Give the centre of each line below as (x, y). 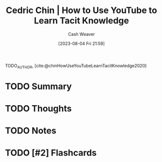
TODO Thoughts (38, 109)
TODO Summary (38, 86)
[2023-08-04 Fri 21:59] (81, 43)
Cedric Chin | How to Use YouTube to (81, 10)
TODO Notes (31, 131)
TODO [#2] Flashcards (51, 153)
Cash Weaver (81, 34)
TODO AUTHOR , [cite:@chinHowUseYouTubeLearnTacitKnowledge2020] (76, 66)
